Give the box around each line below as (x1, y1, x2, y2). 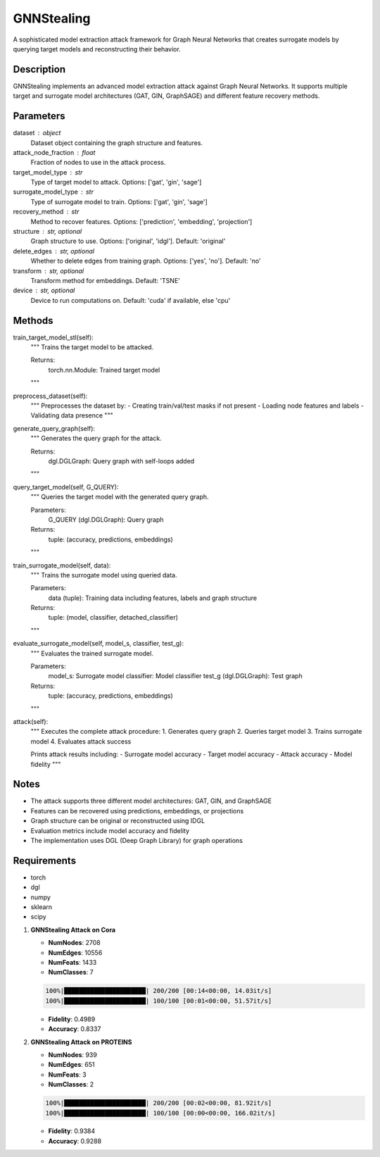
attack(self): (13, 717, 49, 725)
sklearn (30, 903, 53, 911)
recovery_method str (13, 208, 80, 216)
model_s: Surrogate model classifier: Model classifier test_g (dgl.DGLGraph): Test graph (48, 672, 303, 680)
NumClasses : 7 (48, 968, 94, 977)
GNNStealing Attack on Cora (30, 925, 116, 934)
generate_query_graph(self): (13, 424, 95, 432)
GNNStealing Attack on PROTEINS (30, 1037, 132, 1046)
